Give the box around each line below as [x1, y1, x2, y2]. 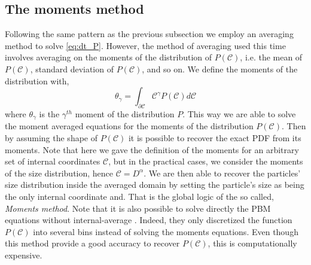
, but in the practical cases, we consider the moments [108, 155, 303, 167]
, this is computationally [208, 237, 297, 249]
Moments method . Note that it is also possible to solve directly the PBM [5, 202, 271, 214]
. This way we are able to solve [182, 107, 296, 120]
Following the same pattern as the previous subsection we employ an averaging [5, 28, 294, 40]
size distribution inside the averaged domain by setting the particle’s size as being [5, 178, 304, 191]
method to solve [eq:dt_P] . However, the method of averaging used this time [5, 39, 286, 51]
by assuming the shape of [5, 132, 98, 144]
